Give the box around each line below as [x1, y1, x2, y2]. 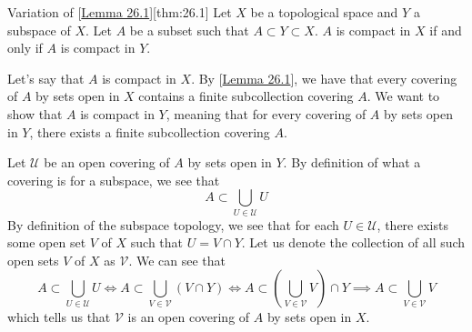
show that [7, 104, 63, 123]
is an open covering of [127, 307, 250, 327]
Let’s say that [7, 68, 85, 87]
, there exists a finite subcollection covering [29, 122, 270, 141]
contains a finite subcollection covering [138, 86, 354, 106]
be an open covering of [44, 153, 170, 172]
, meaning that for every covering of [166, 104, 367, 123]
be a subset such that [129, 20, 249, 39]
